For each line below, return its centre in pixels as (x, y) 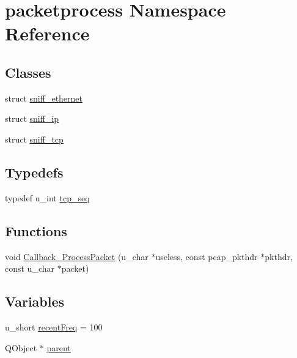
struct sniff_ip (32, 118)
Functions (36, 230)
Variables (35, 301)
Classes (28, 72)
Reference (47, 33)
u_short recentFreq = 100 (54, 326)
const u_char (30, 268)
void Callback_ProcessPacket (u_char (77, 256)
